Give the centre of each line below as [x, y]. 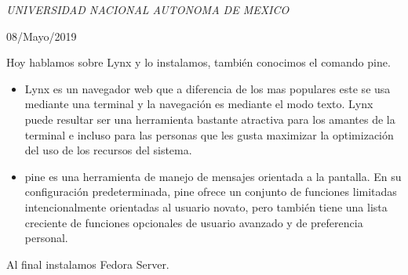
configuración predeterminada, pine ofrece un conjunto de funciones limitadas [211, 192]
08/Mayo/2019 [42, 36]
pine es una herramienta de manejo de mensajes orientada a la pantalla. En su [213, 176]
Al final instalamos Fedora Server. [88, 264]
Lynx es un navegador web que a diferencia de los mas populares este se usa [208, 88]
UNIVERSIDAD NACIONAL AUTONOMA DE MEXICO [148, 9]
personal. [46, 238]
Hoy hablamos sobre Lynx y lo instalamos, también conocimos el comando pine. [199, 62]
